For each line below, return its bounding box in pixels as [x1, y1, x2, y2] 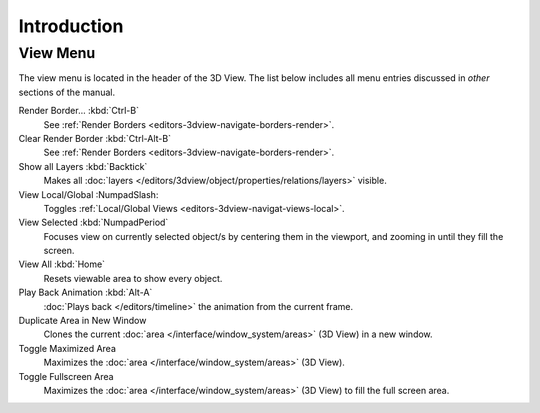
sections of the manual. [18, 86, 115, 98]
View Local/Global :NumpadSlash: [18, 188, 159, 200]
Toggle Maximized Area [18, 342, 117, 354]
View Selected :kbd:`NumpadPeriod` [18, 216, 169, 229]
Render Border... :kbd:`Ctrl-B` [18, 105, 140, 117]
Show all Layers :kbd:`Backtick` [18, 160, 148, 172]
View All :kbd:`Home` [18, 258, 105, 270]
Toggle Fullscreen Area [18, 370, 114, 382]
